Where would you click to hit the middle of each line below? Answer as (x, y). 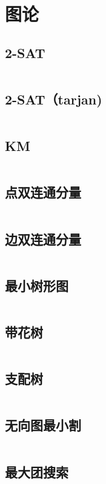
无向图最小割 (43, 425)
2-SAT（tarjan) (54, 99)
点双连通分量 (43, 192)
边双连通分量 (43, 239)
